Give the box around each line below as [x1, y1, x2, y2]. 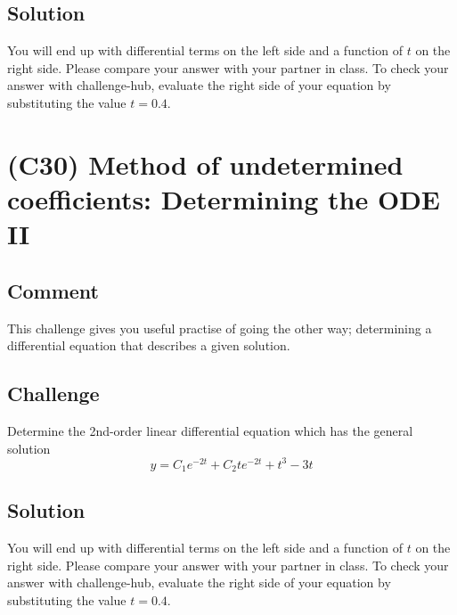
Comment [7, 276, 99, 304]
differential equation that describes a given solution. [7, 336, 290, 355]
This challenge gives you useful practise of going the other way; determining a [7, 318, 432, 337]
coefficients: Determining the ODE [7, 180, 440, 217]
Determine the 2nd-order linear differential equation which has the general [7, 421, 413, 439]
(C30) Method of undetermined [7, 145, 404, 182]
